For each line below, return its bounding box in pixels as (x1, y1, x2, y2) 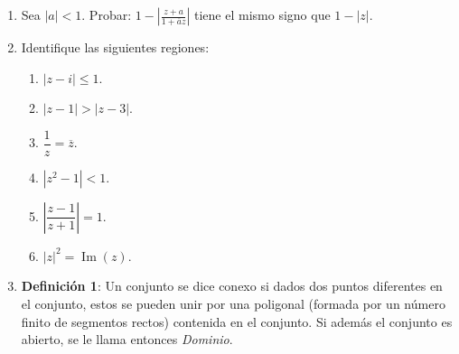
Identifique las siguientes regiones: (21, 38, 210, 56)
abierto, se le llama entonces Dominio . (21, 330, 233, 349)
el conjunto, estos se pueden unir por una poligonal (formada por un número (21, 294, 445, 313)
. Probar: (81, 5, 132, 23)
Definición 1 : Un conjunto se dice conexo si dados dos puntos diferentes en (21, 276, 443, 295)
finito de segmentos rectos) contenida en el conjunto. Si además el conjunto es (21, 312, 453, 331)
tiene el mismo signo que (194, 5, 331, 23)
